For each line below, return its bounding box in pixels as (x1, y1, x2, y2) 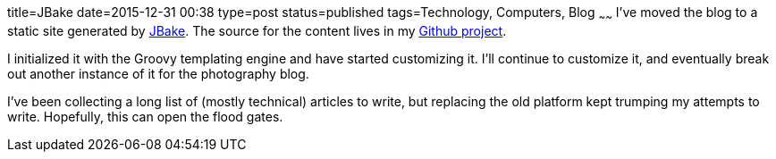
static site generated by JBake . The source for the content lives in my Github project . (7, 22, 507, 38)
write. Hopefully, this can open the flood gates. (7, 108, 283, 124)
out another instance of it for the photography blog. (7, 65, 309, 81)
